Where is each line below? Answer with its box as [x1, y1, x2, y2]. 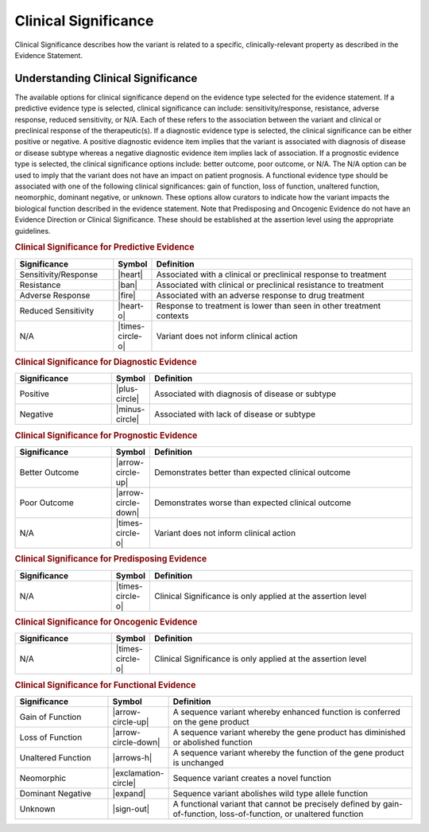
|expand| [112, 787, 146, 799]
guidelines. [14, 226, 51, 235]
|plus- [115, 383, 138, 395]
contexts [156, 310, 189, 321]
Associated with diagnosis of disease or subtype [154, 388, 337, 399]
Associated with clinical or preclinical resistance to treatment [156, 279, 385, 290]
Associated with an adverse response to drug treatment [156, 290, 365, 301]
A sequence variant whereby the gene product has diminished [172, 726, 406, 737]
